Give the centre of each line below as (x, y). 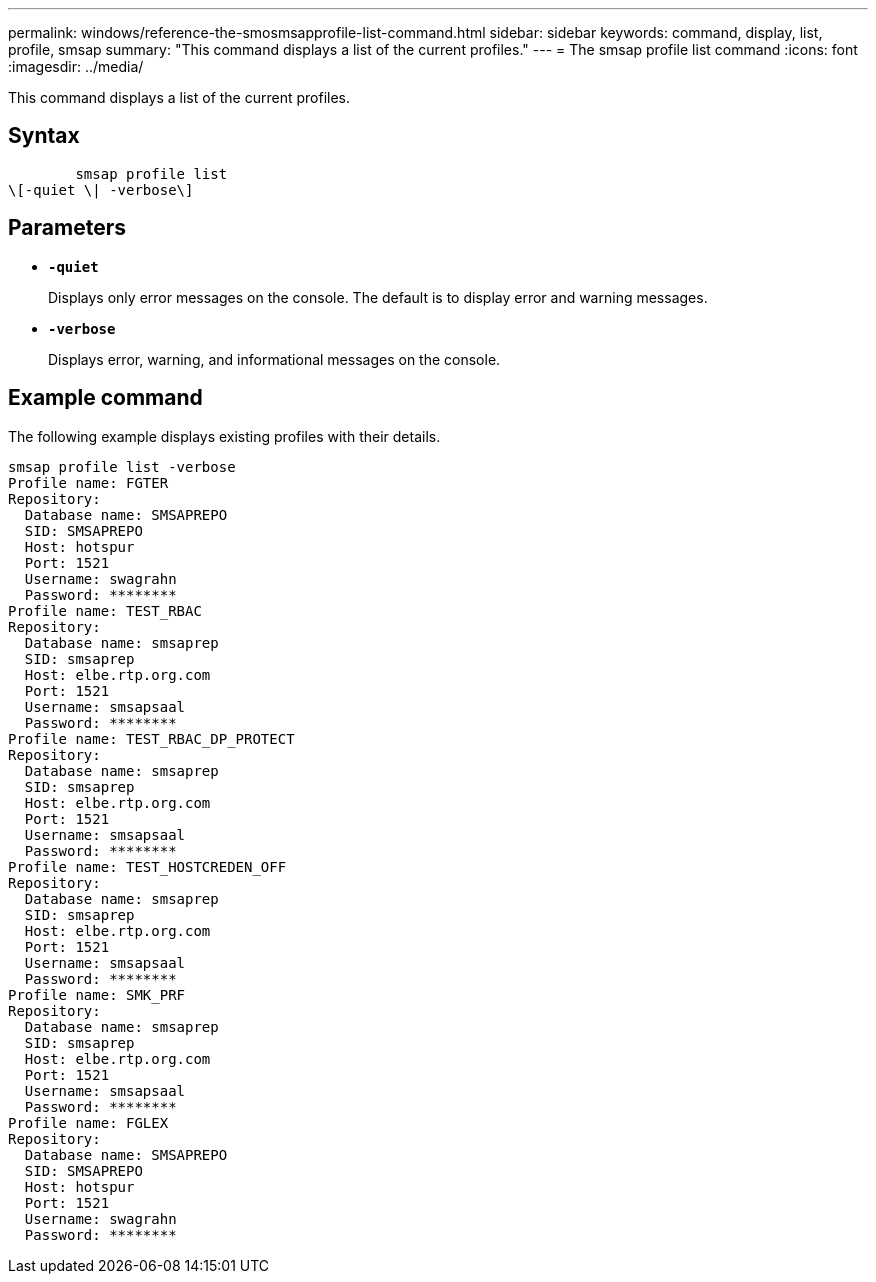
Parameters (67, 228)
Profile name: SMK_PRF (97, 994)
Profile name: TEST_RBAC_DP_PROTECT (151, 738)
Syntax (44, 136)
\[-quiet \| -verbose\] (101, 189)
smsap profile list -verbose (122, 466)
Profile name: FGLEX (88, 1122)
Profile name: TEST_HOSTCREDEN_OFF (147, 866)
